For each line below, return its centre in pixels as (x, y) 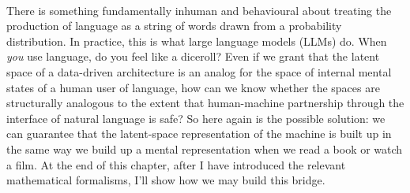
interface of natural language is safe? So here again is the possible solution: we (196, 118)
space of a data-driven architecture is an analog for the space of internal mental (199, 71)
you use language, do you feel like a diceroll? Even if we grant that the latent (193, 56)
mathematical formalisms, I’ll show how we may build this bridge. (166, 180)
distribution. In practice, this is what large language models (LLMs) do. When (197, 41)
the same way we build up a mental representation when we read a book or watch (205, 148)
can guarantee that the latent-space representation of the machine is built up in (199, 134)
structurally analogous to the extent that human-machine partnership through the (205, 103)
